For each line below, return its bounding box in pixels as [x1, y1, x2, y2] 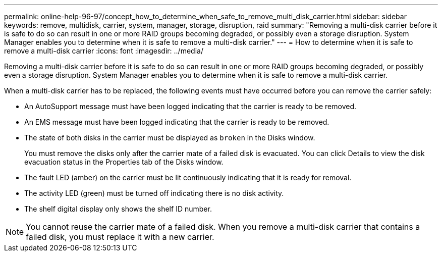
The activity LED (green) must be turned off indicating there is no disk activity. [24, 189, 284, 197]
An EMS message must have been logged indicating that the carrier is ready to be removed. [24, 118, 329, 126]
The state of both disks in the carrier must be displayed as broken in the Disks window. [24, 133, 315, 142]
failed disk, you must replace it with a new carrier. [26, 232, 214, 242]
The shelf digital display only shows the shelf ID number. [24, 204, 212, 213]
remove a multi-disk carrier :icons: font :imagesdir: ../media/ [4, 46, 203, 55]
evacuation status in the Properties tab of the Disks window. [24, 158, 224, 166]
